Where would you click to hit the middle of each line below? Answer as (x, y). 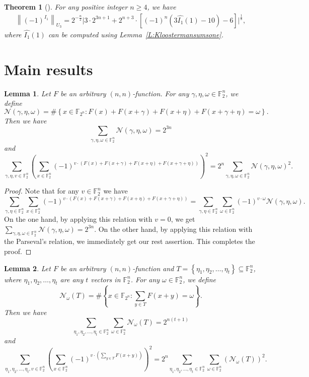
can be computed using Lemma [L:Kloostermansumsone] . (136, 34)
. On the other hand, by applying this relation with (173, 229)
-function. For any (161, 93)
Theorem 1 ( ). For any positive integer (66, 7)
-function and (153, 268)
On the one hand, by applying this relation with (78, 218)
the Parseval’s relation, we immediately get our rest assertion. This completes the (130, 241)
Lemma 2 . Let (27, 268)
